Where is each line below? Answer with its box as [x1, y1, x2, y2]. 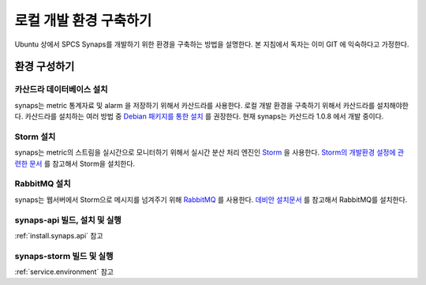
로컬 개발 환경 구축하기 [14, 12, 152, 29]
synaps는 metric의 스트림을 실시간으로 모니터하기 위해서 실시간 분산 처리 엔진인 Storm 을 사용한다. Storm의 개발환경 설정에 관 [14, 148, 405, 157]
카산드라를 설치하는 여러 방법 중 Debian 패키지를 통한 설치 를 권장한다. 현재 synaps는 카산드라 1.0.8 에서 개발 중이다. [24, 111, 384, 122]
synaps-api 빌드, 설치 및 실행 [14, 214, 121, 225]
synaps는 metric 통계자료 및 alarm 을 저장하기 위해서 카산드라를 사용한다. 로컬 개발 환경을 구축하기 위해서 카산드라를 [14, 100, 376, 110]
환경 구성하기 [14, 60, 75, 73]
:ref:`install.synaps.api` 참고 [14, 231, 103, 240]
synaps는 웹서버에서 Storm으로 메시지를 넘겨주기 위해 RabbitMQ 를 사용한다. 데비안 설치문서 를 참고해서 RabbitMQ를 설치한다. [14, 194, 408, 204]
